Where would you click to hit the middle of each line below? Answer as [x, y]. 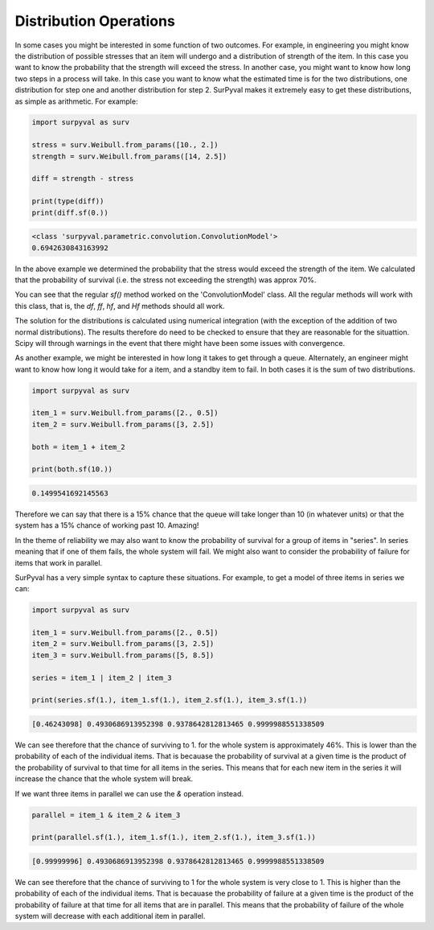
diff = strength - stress [83, 179]
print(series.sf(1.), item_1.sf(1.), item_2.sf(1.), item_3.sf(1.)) [170, 700]
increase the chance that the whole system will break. [104, 779]
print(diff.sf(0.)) [70, 212]
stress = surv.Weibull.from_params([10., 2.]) [125, 145]
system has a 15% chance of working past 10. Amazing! [107, 525]
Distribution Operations [95, 21]
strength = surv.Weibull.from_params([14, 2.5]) [129, 156]
